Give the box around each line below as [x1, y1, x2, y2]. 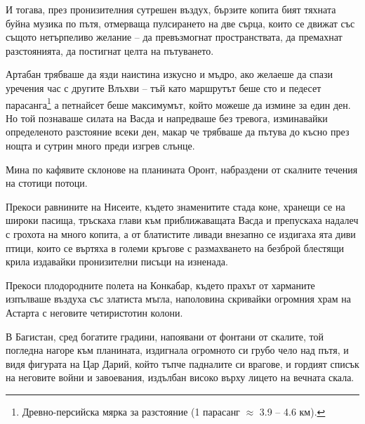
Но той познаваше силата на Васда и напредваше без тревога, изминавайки [6, 110, 328, 125]
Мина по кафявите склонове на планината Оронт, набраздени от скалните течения [6, 161, 358, 176]
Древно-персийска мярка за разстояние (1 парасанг [22, 404, 240, 418]
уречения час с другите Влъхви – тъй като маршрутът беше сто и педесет [6, 80, 321, 95]
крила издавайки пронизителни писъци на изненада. [6, 254, 228, 269]
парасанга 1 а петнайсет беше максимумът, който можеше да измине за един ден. [6, 95, 351, 112]
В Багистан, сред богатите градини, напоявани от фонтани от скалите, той [6, 329, 324, 343]
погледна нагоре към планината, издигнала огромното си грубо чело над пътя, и [6, 343, 349, 357]
